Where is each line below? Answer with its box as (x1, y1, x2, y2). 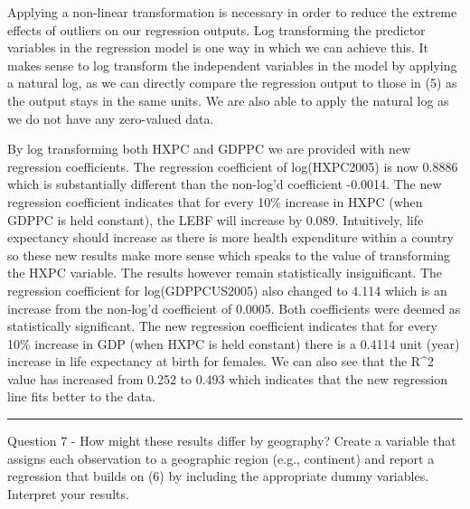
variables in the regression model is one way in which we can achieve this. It (7, 38, 428, 57)
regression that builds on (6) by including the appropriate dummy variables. (7, 467, 429, 485)
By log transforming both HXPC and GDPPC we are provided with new (7, 139, 411, 158)
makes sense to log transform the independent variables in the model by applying (7, 55, 457, 74)
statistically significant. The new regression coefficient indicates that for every (7, 316, 437, 335)
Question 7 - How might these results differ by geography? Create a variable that (7, 431, 456, 450)
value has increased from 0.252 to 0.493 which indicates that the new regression (7, 369, 448, 388)
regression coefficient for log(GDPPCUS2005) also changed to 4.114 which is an (7, 280, 447, 299)
